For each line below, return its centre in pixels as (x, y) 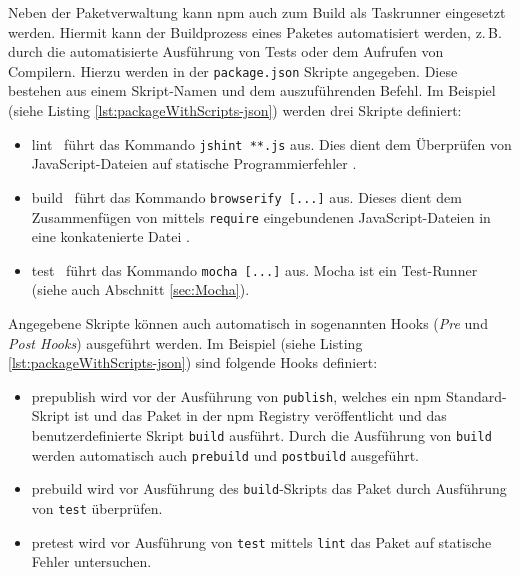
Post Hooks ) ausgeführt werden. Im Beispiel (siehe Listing (185, 342)
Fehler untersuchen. (91, 561)
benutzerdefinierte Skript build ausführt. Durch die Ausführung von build (261, 435)
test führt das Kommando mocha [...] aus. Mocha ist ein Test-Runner (254, 269)
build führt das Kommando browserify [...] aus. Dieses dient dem (246, 196)
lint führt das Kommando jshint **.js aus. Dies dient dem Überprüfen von (271, 143)
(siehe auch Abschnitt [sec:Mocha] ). (140, 289)
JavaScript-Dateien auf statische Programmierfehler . (194, 163)
